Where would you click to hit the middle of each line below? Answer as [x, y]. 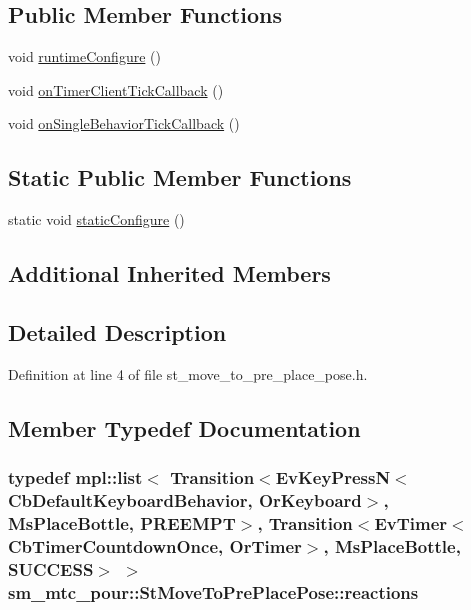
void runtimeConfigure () [84, 56]
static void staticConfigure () [96, 219]
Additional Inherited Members [169, 273]
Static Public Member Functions [180, 177]
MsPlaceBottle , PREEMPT [122, 522]
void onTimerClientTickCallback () [116, 89]
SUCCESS [51, 568]
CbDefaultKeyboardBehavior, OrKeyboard [185, 499]
